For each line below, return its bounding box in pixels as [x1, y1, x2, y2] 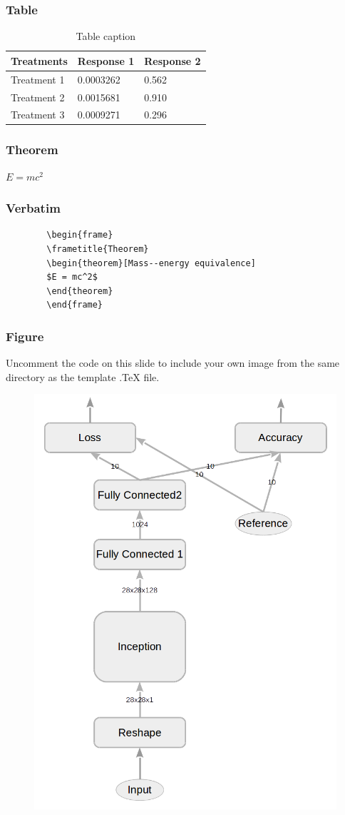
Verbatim [6, 199, 61, 217]
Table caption [76, 29, 136, 44]
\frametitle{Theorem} [46, 244, 149, 255]
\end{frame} [46, 300, 103, 310]
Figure [6, 327, 44, 345]
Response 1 [77, 53, 135, 68]
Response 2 [144, 53, 201, 68]
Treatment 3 [11, 107, 65, 122]
